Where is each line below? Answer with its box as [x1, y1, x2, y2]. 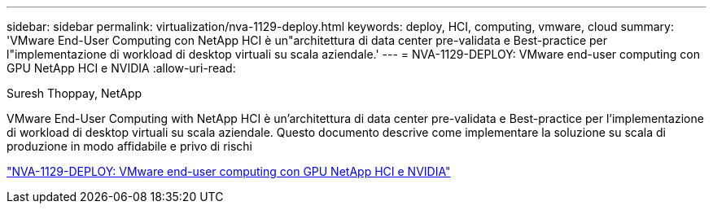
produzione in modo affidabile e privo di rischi [7, 139, 253, 153]
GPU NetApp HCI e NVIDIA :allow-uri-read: [7, 61, 236, 75]
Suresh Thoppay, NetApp [7, 86, 142, 100]
